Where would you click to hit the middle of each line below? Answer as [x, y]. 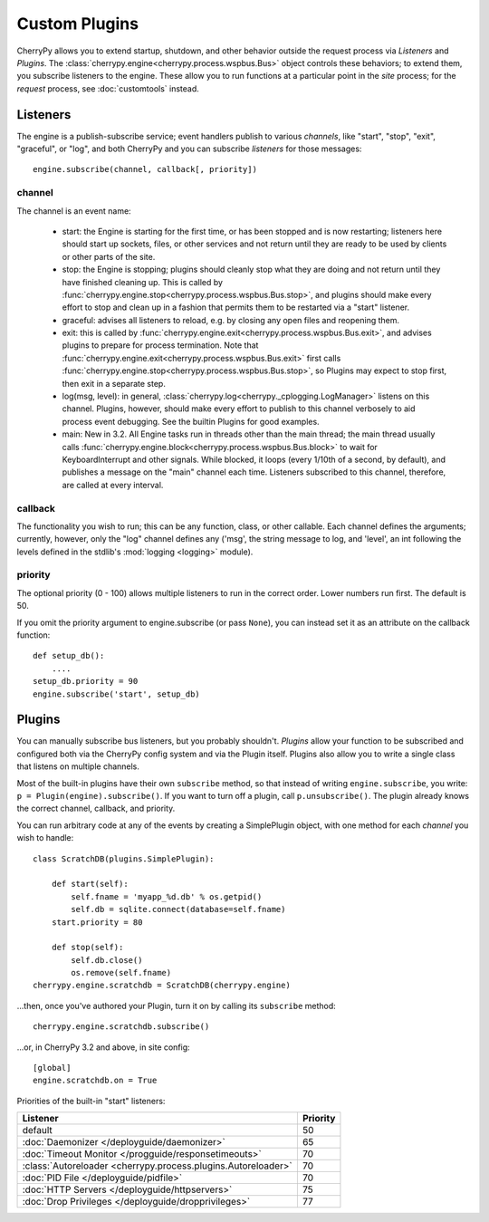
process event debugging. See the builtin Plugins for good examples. [191, 421]
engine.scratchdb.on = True [95, 1081]
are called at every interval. [113, 485]
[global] [52, 1068]
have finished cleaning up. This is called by [143, 282]
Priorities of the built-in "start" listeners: [91, 1101]
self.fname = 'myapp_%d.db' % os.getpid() [167, 896]
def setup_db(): [69, 656]
